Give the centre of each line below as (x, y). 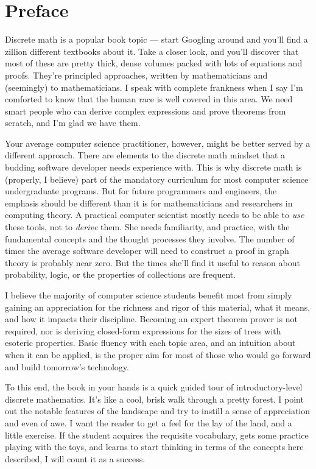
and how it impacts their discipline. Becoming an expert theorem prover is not (151, 319)
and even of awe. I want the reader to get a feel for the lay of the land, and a (149, 422)
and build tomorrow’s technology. (67, 366)
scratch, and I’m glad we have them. (73, 123)
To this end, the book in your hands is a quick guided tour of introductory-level (154, 387)
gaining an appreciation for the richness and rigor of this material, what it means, (158, 307)
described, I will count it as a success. (75, 458)
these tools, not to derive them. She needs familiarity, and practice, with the (147, 227)
